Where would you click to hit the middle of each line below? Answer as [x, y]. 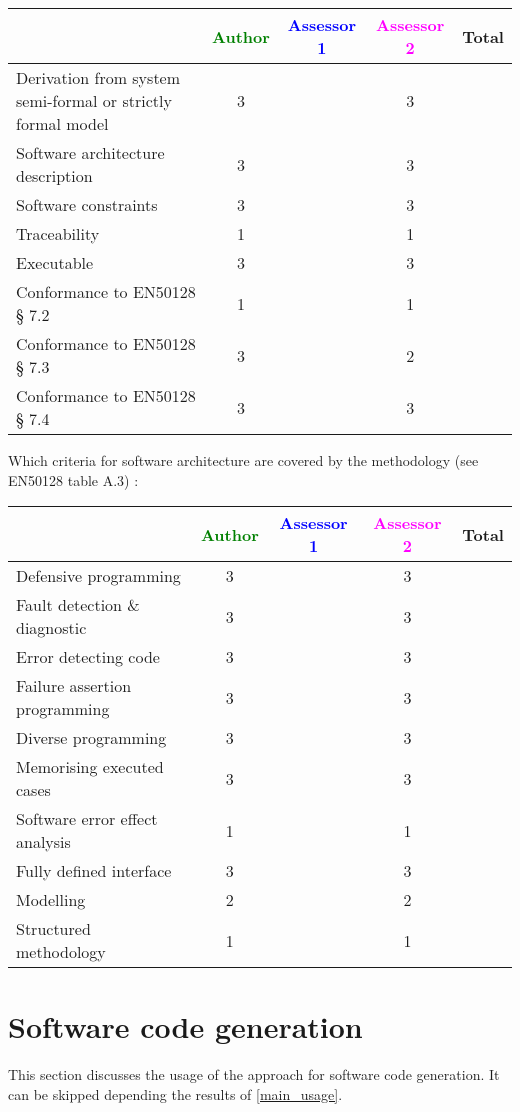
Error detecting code [88, 657]
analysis [43, 842]
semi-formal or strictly [94, 100]
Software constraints [87, 204]
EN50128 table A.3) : [73, 479]
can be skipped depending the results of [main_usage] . [175, 1093]
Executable [55, 262]
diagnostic [51, 628]
